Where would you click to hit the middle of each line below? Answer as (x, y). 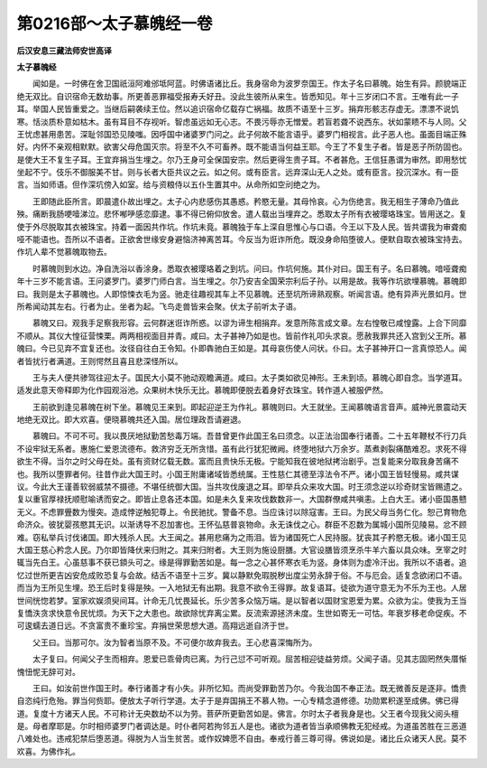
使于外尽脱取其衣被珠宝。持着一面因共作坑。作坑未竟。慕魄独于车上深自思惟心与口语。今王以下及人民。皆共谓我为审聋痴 (242, 227)
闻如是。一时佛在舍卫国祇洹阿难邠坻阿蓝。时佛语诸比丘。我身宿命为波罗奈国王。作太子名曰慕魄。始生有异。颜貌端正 (249, 84)
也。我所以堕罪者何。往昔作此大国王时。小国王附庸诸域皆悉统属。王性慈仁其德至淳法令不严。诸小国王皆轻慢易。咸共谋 (238, 473)
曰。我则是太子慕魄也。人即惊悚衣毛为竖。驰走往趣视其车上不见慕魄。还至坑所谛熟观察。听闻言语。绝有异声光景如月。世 (242, 294)
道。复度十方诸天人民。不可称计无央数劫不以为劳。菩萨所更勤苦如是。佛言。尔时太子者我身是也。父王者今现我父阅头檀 (238, 713)
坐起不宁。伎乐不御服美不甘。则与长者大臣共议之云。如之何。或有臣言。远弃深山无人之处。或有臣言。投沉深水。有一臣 (238, 173)
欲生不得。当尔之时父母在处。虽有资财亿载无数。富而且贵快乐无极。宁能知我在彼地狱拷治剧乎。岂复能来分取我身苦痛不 (238, 462)
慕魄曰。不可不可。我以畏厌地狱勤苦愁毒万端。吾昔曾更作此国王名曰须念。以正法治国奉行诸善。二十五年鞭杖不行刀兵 (249, 436)
